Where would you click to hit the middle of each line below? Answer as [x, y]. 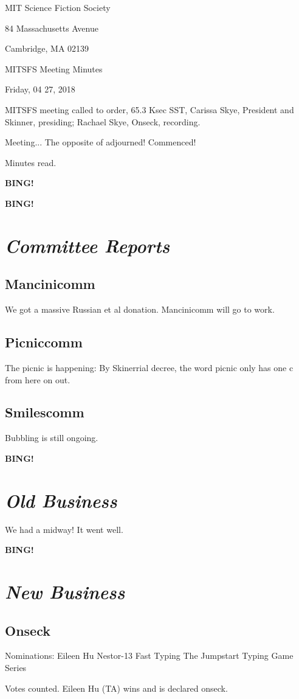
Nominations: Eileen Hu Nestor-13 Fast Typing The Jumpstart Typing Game [149, 656]
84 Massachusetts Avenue [52, 28]
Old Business [61, 500]
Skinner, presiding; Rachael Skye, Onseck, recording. [103, 121]
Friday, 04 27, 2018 [40, 89]
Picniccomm [44, 342]
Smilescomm [45, 412]
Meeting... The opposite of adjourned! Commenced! [101, 142]
